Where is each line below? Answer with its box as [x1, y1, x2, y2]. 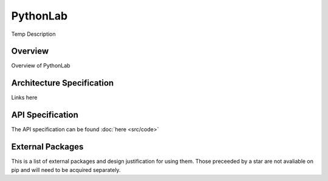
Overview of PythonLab [11, 62, 70, 69]
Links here [11, 94, 38, 101]
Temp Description [11, 30, 56, 38]
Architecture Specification [11, 78, 114, 88]
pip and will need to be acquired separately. [11, 166, 121, 173]
